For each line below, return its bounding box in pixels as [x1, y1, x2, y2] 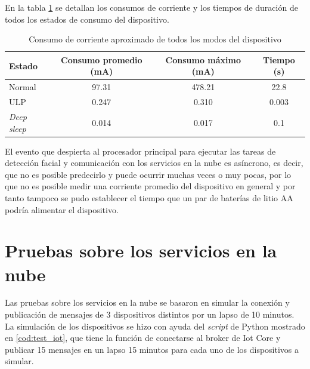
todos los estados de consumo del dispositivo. [5, 13, 169, 25]
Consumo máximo [165, 53, 241, 66]
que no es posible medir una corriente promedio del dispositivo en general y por [5, 180, 296, 192]
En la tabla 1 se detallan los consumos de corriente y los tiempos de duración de [5, 1, 298, 13]
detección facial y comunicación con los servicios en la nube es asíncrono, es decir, [5, 156, 303, 169]
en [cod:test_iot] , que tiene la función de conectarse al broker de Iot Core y [5, 331, 281, 344]
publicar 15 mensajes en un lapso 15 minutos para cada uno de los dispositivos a [5, 343, 299, 355]
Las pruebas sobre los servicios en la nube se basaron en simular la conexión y [5, 296, 290, 309]
